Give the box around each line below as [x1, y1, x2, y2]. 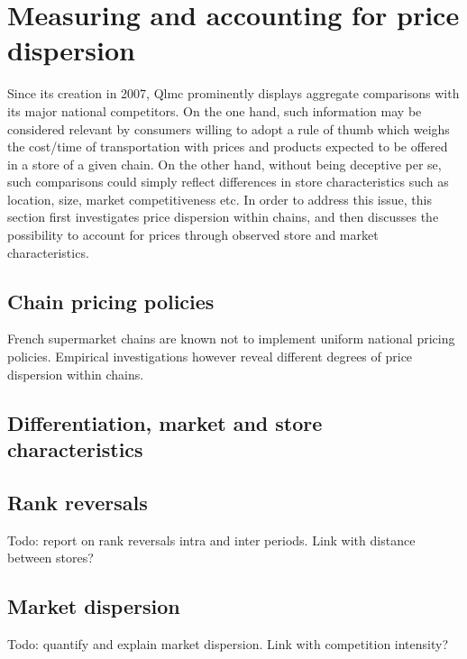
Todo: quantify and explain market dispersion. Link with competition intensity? [7, 635, 449, 653]
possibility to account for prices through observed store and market [7, 225, 379, 244]
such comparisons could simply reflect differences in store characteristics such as [7, 172, 449, 191]
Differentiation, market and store [7, 408, 323, 436]
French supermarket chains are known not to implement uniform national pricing [7, 329, 455, 348]
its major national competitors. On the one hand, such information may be [7, 101, 422, 120]
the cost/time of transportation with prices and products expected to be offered [7, 137, 448, 156]
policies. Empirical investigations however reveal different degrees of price [7, 347, 413, 366]
